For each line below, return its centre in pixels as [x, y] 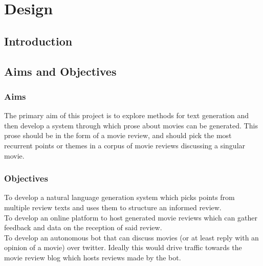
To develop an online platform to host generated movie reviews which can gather [131, 217]
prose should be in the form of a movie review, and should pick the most [118, 135]
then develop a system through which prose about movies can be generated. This [131, 125]
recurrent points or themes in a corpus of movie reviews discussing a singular [125, 145]
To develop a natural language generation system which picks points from [119, 197]
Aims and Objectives [60, 71]
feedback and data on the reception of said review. [83, 227]
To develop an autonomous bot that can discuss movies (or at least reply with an [131, 237]
